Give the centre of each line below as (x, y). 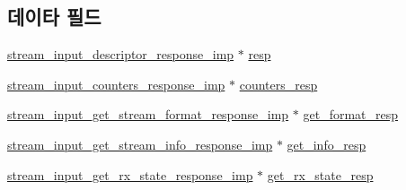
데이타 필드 (54, 17)
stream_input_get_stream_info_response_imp (140, 144)
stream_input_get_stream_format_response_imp (148, 114)
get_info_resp (327, 144)
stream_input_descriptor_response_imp (121, 54)
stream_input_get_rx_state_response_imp (130, 174)
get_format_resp (351, 114)
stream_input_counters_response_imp (116, 84)
